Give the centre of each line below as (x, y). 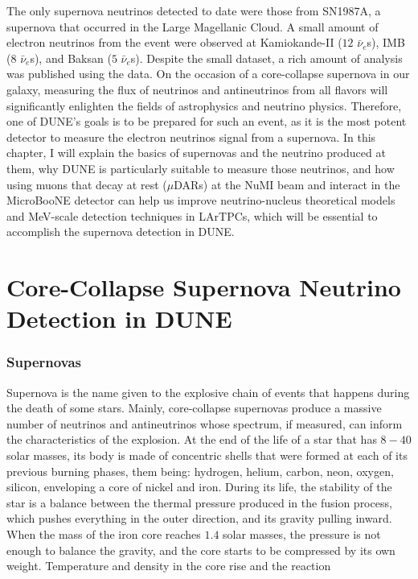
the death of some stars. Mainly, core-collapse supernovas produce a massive (194, 408)
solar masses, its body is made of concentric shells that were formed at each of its (207, 455)
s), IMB (386, 42)
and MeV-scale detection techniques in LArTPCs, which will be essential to (192, 215)
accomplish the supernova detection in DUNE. (121, 232)
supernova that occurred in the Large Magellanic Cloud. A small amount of (193, 26)
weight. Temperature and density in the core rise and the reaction (169, 566)
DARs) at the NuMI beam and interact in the (287, 184)
